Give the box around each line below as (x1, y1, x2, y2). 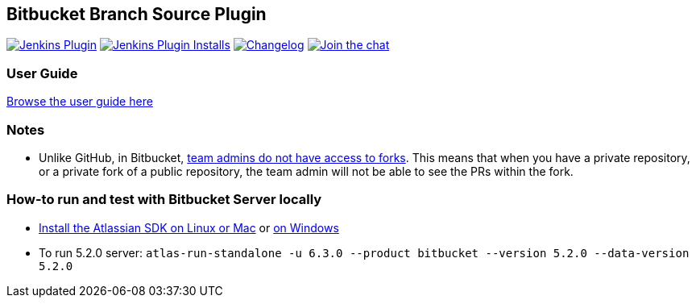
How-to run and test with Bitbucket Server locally (6, 191, 322, 208)
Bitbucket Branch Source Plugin (6, 4, 267, 24)
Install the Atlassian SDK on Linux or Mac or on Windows (39, 220, 339, 235)
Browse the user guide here (6, 94, 153, 109)
